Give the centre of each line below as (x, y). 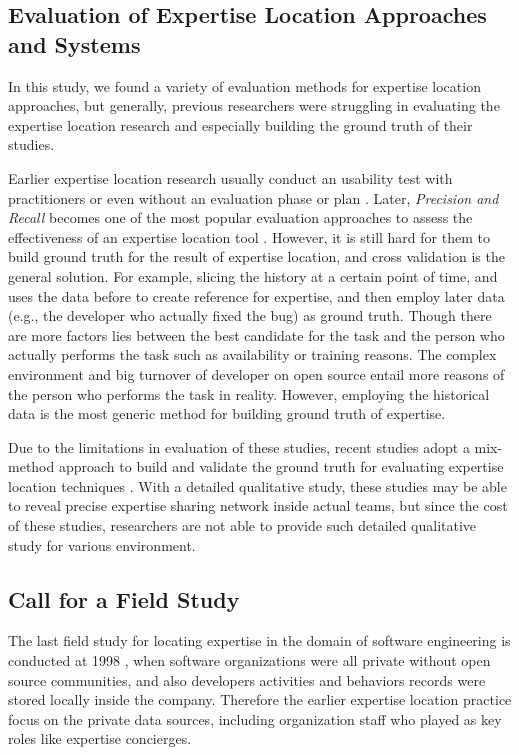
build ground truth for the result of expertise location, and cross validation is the (256, 256)
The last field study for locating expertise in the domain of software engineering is (259, 640)
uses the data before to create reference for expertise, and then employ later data (256, 295)
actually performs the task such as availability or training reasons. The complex (252, 354)
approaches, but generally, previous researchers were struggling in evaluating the (254, 105)
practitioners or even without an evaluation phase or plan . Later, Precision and (253, 197)
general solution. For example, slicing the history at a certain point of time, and (253, 275)
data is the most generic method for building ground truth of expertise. (227, 413)
